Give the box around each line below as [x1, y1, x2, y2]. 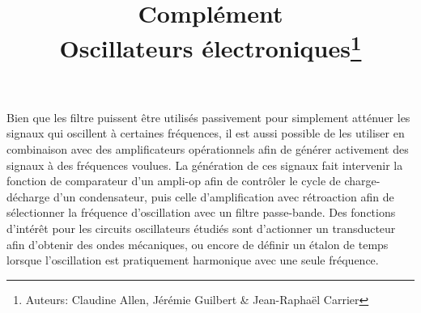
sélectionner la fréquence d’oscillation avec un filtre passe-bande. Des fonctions [6, 204, 396, 221]
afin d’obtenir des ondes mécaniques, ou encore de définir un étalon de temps [6, 235, 389, 252]
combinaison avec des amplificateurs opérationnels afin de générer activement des [6, 141, 409, 158]
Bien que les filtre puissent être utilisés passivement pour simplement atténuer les [6, 108, 410, 125]
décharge [6, 188, 50, 205]
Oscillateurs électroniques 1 [59, 28, 362, 65]
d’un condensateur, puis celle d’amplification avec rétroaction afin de [53, 188, 394, 205]
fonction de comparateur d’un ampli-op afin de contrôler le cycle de [6, 172, 341, 189]
